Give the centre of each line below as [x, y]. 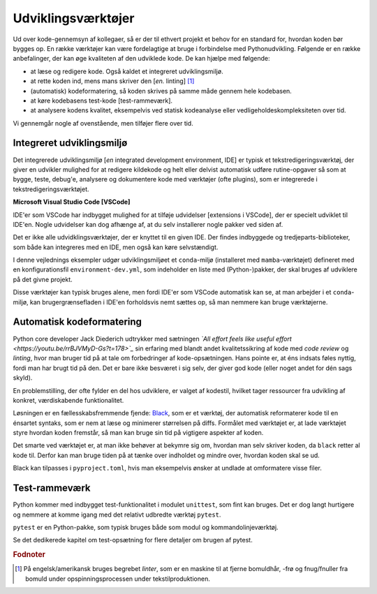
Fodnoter [29, 555]
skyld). [23, 378]
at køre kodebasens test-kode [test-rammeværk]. [102, 101]
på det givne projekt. [43, 279]
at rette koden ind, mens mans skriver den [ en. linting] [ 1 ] [112, 81]
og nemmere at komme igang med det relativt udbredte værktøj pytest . [117, 514]
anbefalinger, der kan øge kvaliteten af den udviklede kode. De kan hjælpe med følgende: [141, 59]
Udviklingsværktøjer [74, 18]
